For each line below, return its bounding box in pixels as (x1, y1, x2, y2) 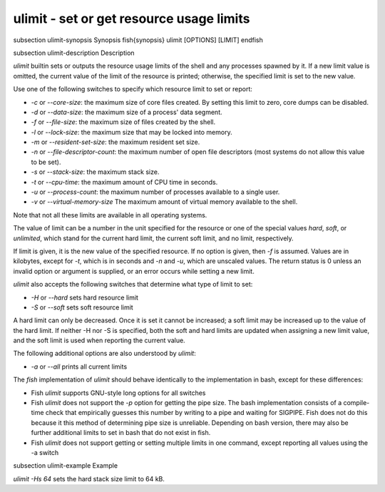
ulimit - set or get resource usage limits (13, 11, 250, 26)
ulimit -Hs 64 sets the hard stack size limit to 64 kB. (13, 474, 165, 483)
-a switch (31, 449, 59, 456)
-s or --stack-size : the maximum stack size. (31, 168, 160, 176)
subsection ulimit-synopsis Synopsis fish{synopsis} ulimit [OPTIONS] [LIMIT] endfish (13, 36, 263, 44)
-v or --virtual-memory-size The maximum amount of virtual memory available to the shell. (31, 198, 298, 206)
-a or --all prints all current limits (31, 362, 128, 371)
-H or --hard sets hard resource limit (31, 293, 139, 302)
